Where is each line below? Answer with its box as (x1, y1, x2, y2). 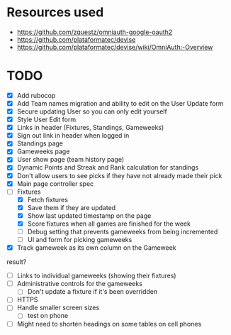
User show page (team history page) (16, 155, 125, 164)
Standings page (16, 139, 64, 148)
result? (6, 258, 27, 266)
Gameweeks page (16, 147, 70, 156)
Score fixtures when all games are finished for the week (27, 219, 191, 228)
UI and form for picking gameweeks (27, 236, 133, 243)
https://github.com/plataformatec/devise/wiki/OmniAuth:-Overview (16, 43, 213, 51)
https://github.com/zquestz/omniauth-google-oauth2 (16, 28, 173, 36)
